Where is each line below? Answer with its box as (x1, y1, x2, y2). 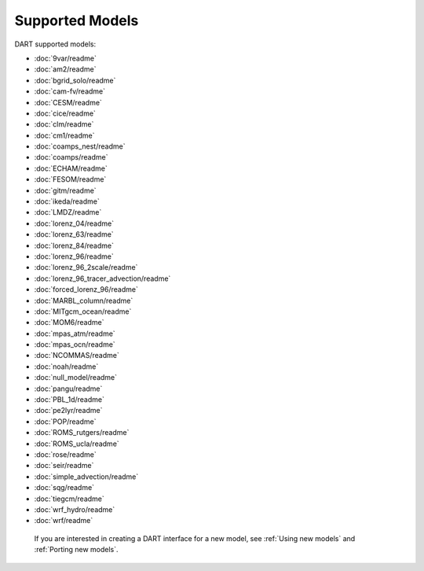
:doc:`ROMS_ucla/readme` (34, 439, 119, 448)
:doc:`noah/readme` (34, 362, 99, 371)
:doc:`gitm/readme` (34, 186, 97, 195)
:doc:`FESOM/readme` (34, 175, 107, 184)
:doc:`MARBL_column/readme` (34, 296, 133, 305)
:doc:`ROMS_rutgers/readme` (34, 428, 130, 437)
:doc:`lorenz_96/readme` (34, 252, 114, 261)
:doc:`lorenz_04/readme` (34, 219, 114, 228)
